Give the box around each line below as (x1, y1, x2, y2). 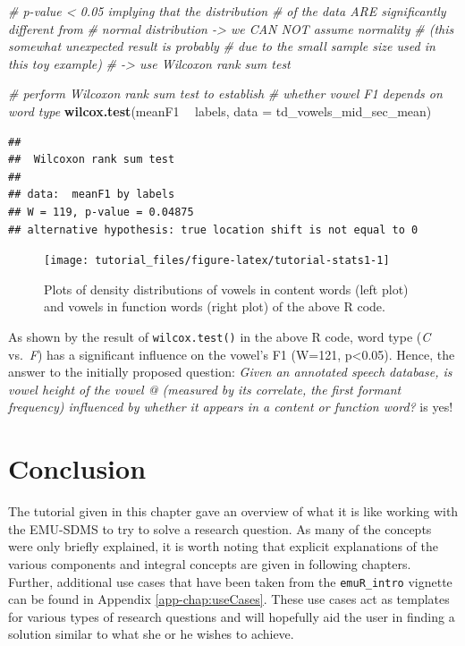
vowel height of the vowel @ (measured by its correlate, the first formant (8, 379, 402, 398)
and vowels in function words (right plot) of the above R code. (44, 297, 385, 316)
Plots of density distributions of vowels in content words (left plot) (44, 279, 409, 298)
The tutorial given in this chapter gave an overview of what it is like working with (8, 502, 459, 521)
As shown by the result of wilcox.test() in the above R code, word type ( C (8, 327, 431, 345)
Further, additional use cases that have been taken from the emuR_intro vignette (8, 572, 452, 591)
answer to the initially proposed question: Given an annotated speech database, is (8, 362, 452, 381)
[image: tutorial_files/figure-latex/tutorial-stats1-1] (44, 254, 390, 268)
